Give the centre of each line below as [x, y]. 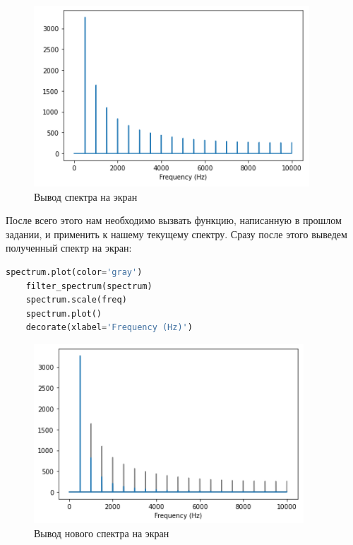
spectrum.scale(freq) [76, 300]
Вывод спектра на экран [86, 196]
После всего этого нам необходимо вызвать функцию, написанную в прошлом [174, 220]
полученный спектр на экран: [69, 248]
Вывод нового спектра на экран [102, 533]
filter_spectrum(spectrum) [89, 286]
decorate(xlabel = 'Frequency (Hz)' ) [109, 328]
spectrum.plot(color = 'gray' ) [74, 272]
